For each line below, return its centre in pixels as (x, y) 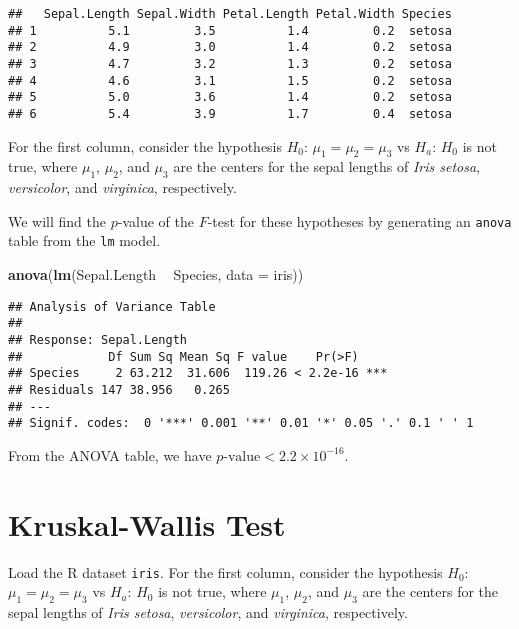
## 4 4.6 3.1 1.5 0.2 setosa (230, 80)
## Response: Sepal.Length (97, 340)
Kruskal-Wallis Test (147, 523)
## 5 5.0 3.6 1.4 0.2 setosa (230, 97)
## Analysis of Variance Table (112, 306)
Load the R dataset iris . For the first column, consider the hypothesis (225, 571)
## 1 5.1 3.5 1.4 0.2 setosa (230, 30)
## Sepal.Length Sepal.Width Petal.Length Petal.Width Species (230, 14)
